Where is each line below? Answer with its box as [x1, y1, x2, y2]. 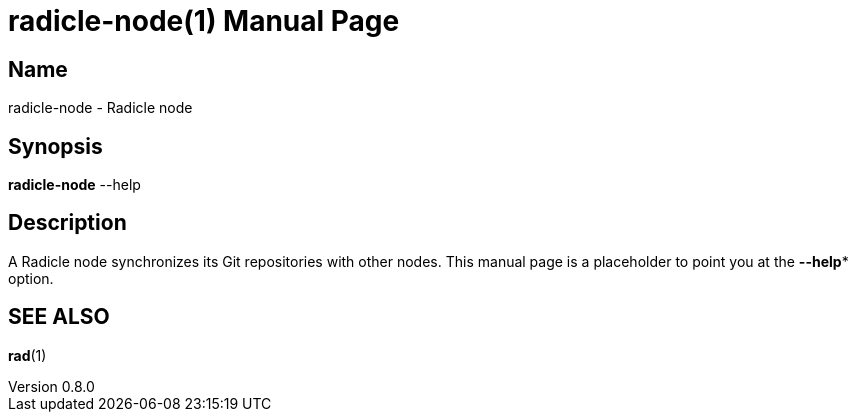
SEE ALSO [8, 304, 110, 330]
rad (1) [8, 346, 47, 364]
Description [8, 210, 127, 236]
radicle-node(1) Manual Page [8, 4, 400, 38]
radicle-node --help [8, 176, 141, 194]
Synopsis [8, 133, 103, 159]
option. [8, 269, 54, 287]
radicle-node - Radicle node [8, 99, 193, 117]
